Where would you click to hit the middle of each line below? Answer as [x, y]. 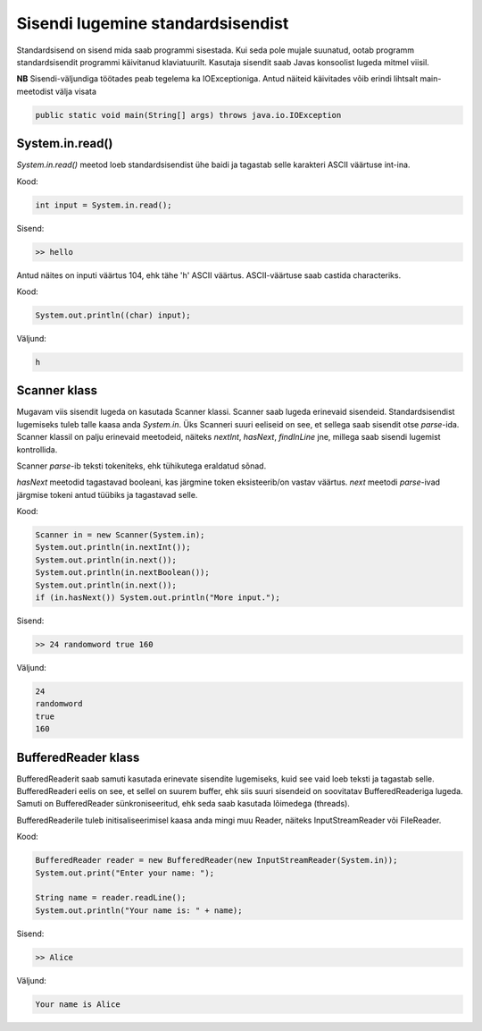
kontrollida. [37, 449]
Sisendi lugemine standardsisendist [153, 23]
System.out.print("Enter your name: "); [125, 873]
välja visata [76, 91]
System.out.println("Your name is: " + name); [139, 910]
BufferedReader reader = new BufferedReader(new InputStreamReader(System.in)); [216, 860]
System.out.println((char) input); [113, 315]
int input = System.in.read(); [104, 205]
